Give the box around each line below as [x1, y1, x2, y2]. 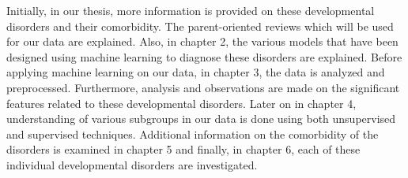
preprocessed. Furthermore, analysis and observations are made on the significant [6, 79, 400, 95]
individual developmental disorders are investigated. [6, 156, 258, 172]
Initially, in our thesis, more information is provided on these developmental [6, 2, 375, 18]
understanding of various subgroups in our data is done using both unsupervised [6, 110, 396, 127]
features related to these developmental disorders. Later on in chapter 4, [6, 95, 357, 111]
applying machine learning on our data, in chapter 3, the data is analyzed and [6, 64, 385, 80]
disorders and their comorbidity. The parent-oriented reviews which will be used [6, 17, 394, 34]
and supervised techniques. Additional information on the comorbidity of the [6, 125, 379, 142]
